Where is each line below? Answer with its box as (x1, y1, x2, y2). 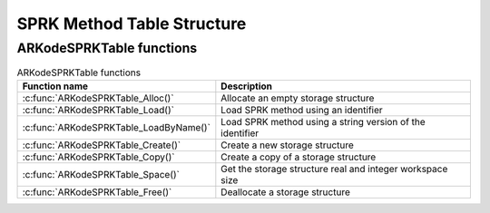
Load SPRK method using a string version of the (220, 115, 426, 128)
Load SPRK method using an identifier (220, 103, 383, 116)
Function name (22, 80, 89, 92)
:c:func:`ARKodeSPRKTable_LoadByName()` (22, 121, 211, 133)
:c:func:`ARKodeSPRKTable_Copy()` (22, 150, 175, 163)
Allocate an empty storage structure (220, 92, 375, 104)
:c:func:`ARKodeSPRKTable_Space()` (22, 168, 181, 180)
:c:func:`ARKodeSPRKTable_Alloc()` (22, 92, 174, 104)
